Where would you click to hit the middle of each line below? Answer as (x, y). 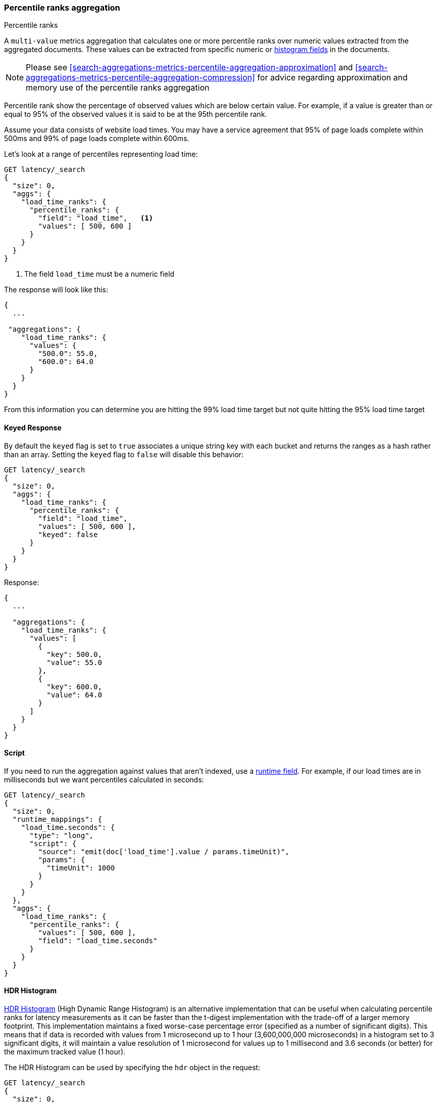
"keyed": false (68, 534)
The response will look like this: (56, 290)
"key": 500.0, (74, 654)
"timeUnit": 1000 (81, 868)
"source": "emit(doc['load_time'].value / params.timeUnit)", (164, 851)
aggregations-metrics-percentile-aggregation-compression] (140, 78)
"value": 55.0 (74, 662)
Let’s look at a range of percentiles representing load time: (101, 154)
